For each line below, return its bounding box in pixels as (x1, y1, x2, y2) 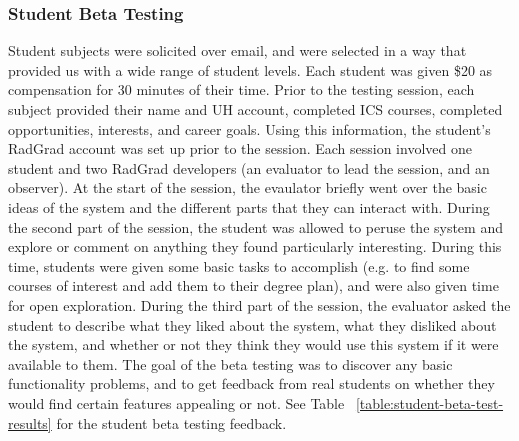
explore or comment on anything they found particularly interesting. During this (8, 236, 502, 257)
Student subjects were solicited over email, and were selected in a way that (8, 40, 467, 61)
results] (8, 412, 52, 433)
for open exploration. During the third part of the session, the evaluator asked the (8, 294, 511, 315)
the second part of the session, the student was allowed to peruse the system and (8, 216, 503, 237)
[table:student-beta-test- (355, 392, 504, 413)
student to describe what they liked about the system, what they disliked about (8, 314, 497, 335)
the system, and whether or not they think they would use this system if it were (8, 334, 499, 355)
